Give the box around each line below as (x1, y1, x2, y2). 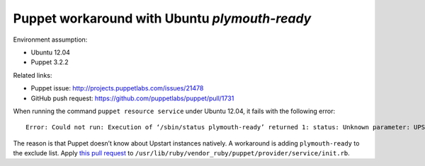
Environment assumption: (13, 35, 88, 44)
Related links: (13, 71, 52, 79)
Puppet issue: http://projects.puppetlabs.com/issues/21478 (30, 84, 204, 93)
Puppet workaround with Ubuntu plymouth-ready (13, 11, 312, 26)
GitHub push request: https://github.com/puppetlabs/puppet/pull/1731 (30, 94, 234, 102)
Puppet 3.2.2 (30, 58, 69, 66)
